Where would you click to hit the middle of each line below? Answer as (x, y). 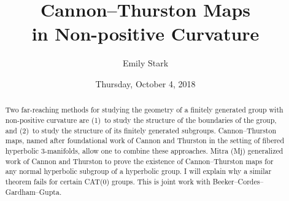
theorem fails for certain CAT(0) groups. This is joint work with (108, 181)
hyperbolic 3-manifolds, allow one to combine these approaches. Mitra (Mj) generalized (144, 150)
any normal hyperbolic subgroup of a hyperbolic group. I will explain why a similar (138, 171)
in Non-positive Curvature (145, 33)
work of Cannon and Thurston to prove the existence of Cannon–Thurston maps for (139, 161)
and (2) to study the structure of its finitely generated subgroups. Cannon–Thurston (141, 130)
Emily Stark (145, 63)
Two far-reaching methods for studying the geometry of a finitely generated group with (144, 110)
